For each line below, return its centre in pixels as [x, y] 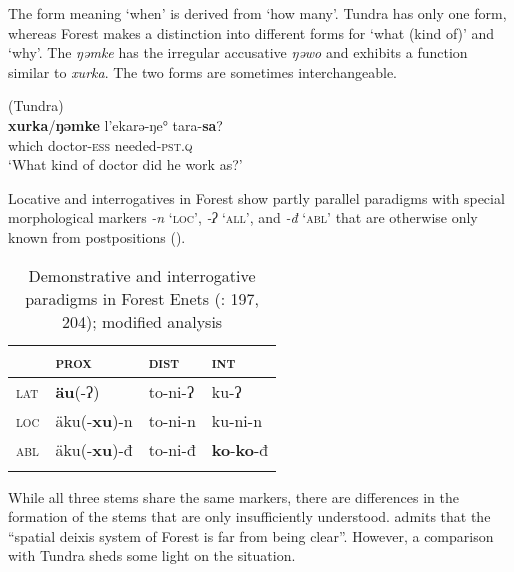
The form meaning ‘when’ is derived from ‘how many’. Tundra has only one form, [257, 13]
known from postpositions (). [97, 236]
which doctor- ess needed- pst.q [100, 144]
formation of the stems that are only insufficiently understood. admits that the [249, 516]
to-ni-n [172, 420]
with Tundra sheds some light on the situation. [152, 555]
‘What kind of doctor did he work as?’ [125, 164]
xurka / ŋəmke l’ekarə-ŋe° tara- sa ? [115, 124]
